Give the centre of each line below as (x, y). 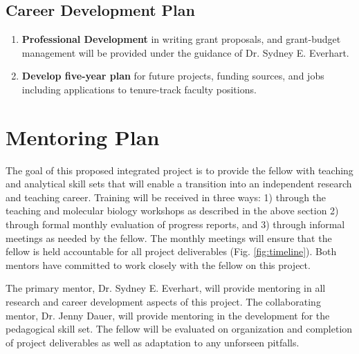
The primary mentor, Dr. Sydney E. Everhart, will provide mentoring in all (166, 288)
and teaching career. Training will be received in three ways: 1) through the (166, 197)
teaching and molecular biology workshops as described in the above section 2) (172, 211)
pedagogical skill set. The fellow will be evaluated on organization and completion (179, 329)
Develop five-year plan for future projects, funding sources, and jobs (173, 76)
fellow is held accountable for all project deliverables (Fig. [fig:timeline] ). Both (171, 251)
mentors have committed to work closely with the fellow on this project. (158, 264)
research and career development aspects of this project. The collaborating (163, 302)
